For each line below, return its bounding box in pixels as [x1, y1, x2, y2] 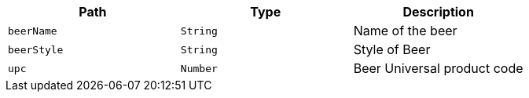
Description [402, 4, 474, 20]
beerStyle [8, 43, 64, 56]
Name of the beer [353, 23, 457, 38]
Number [180, 62, 218, 74]
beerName [8, 24, 57, 37]
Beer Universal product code [353, 60, 523, 76]
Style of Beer [353, 42, 431, 57]
